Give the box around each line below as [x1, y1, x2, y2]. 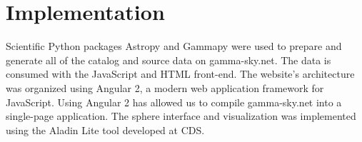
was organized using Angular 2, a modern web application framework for [6, 80, 324, 95]
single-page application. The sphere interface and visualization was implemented [6, 108, 356, 123]
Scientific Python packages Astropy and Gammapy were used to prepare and [6, 39, 342, 54]
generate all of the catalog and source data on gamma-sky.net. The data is [6, 52, 331, 67]
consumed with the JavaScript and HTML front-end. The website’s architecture [6, 66, 355, 81]
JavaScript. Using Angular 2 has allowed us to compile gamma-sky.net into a [6, 94, 342, 109]
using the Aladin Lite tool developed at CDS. [6, 122, 205, 137]
